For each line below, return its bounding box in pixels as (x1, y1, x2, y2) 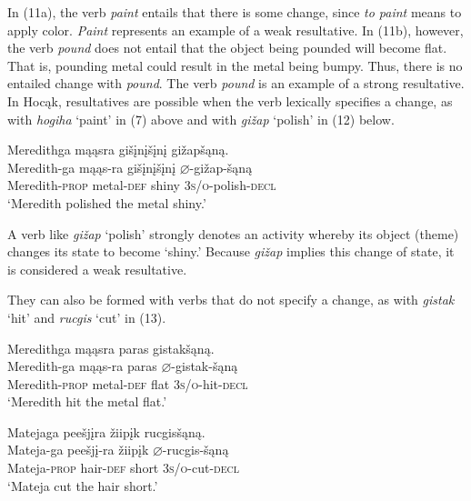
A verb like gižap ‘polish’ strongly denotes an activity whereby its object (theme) (7, 224, 459, 243)
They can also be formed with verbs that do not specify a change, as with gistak (7, 290, 455, 309)
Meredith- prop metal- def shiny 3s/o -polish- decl (7, 175, 276, 195)
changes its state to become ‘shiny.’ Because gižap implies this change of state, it (7, 242, 455, 261)
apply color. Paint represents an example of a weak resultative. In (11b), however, (7, 20, 464, 39)
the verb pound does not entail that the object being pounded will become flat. (7, 38, 447, 57)
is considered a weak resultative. (7, 259, 187, 278)
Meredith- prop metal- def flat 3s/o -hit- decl (7, 374, 248, 393)
